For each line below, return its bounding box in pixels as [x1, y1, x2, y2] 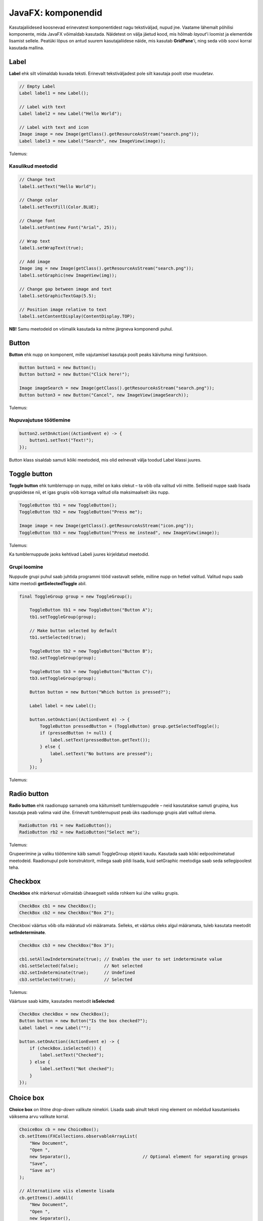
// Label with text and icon [19, 125, 89, 130]
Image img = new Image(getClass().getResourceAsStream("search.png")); [19, 266, 194, 271]
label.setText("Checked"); [39, 1053, 104, 1058]
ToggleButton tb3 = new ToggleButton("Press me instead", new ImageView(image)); [19, 530, 220, 535]
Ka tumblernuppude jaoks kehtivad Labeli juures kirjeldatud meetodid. [9, 551, 150, 557]
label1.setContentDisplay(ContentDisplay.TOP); [19, 314, 135, 319]
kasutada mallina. [9, 44, 44, 51]
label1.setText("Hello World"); [19, 184, 97, 189]
